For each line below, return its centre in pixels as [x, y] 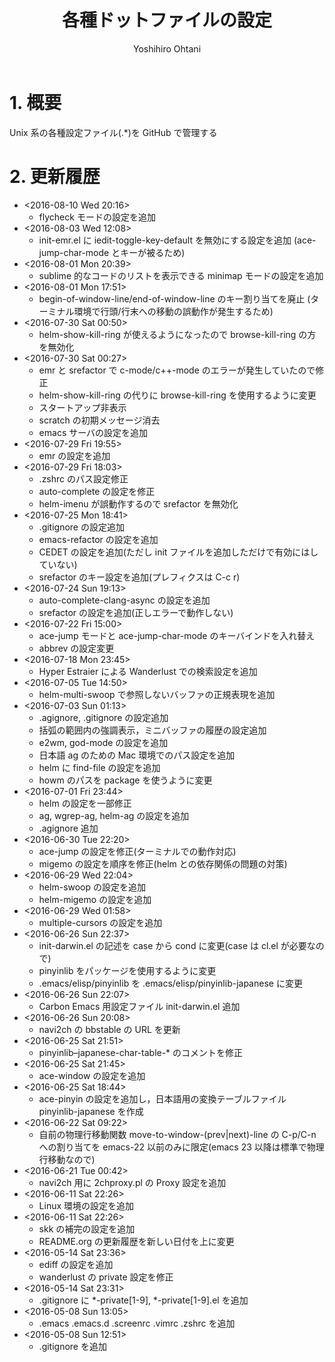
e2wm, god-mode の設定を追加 [103, 742]
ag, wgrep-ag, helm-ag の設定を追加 [114, 815]
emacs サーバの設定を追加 [93, 432]
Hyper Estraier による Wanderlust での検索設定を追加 [148, 671]
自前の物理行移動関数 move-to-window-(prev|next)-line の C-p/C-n [177, 1134]
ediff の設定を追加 [76, 1264]
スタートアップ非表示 [82, 407]
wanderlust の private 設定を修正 [106, 1277]
